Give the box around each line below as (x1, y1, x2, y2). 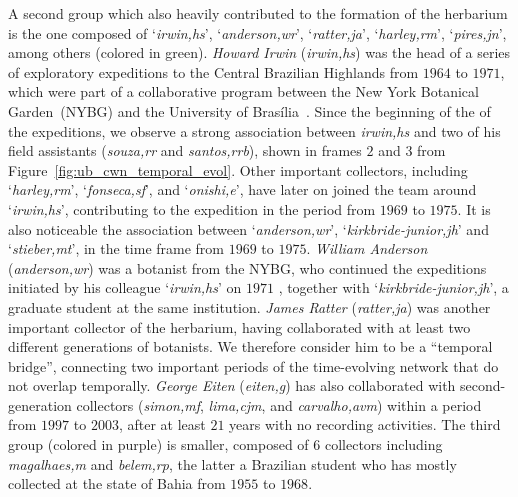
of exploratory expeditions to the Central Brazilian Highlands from (8, 61, 419, 82)
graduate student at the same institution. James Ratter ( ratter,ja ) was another (8, 296, 491, 317)
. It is (457, 198, 491, 219)
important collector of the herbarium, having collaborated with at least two (8, 316, 471, 337)
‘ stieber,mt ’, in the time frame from (8, 238, 225, 259)
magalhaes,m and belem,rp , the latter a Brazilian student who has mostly (8, 453, 457, 474)
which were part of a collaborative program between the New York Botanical (8, 81, 479, 102)
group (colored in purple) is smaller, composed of (8, 434, 309, 455)
